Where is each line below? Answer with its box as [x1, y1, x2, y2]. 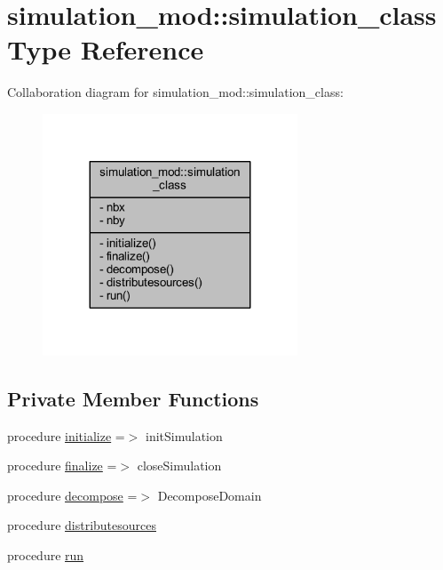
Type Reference [7, 31, 204, 68]
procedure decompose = [7, 486, 138, 504]
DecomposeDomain [157, 486, 262, 504]
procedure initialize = [7, 426, 125, 445]
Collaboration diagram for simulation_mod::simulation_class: [7, 83, 344, 101]
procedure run [7, 546, 84, 565]
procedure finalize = [7, 456, 117, 475]
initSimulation [146, 426, 223, 445]
